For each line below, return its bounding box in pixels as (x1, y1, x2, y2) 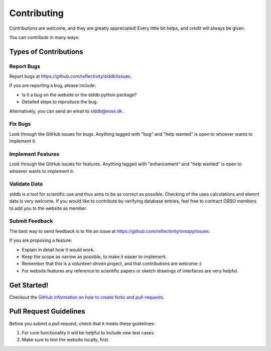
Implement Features (9, 150, 60, 157)
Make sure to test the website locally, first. (22, 337, 109, 343)
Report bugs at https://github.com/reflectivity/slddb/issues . (9, 73, 132, 79)
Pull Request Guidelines (9, 307, 85, 316)
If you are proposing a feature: (9, 237, 72, 243)
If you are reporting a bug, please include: (9, 82, 96, 89)
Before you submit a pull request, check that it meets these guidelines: (9, 320, 155, 326)
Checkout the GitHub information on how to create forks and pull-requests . (9, 294, 165, 300)
